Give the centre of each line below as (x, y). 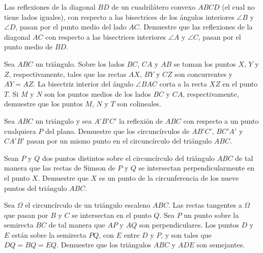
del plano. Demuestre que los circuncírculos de (117, 131)
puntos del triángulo (36, 188)
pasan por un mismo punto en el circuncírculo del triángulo (119, 141)
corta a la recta (183, 84)
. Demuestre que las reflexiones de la (196, 27)
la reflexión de (141, 120)
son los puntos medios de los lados (98, 93)
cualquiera (20, 131)
